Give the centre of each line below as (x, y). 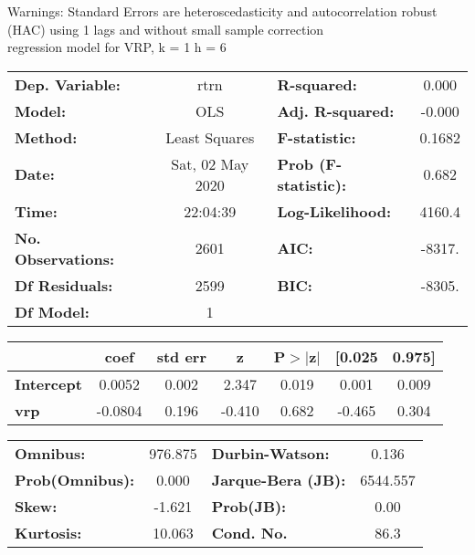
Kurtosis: (48, 532)
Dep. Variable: (68, 84)
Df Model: (52, 311)
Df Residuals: (64, 285)
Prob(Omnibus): (75, 479)
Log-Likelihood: (334, 211)
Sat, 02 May (210, 163)
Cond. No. (249, 532)
